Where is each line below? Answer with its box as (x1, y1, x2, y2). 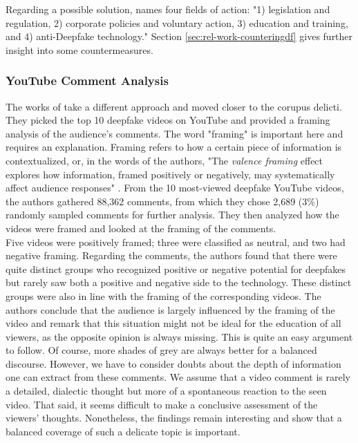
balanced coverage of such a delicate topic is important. (6, 424, 241, 438)
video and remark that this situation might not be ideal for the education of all (6, 316, 341, 330)
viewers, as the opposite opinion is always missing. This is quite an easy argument (6, 329, 353, 343)
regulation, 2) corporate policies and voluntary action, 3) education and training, (6, 15, 348, 30)
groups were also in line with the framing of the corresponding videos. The (6, 288, 321, 303)
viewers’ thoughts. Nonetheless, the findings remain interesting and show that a (6, 411, 342, 425)
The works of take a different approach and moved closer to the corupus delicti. (6, 99, 342, 113)
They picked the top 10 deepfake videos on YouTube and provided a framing (6, 113, 330, 127)
